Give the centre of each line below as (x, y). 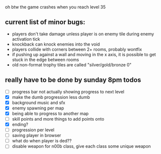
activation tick (26, 39)
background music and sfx (38, 102)
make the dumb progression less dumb (51, 97)
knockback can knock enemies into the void (56, 44)
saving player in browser (37, 136)
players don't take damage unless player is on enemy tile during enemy (83, 34)
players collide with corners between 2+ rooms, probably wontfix (77, 49)
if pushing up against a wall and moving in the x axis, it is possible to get (84, 54)
